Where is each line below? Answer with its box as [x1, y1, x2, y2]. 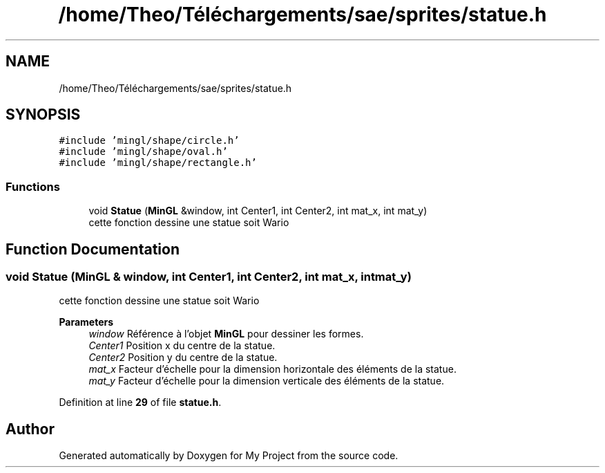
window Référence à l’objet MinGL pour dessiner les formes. [88, 328, 364, 340]
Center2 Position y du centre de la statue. [88, 351, 278, 364]
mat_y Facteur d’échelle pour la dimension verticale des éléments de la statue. [88, 375, 445, 387]
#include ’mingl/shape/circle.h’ [59, 135, 240, 147]
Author [6, 420, 55, 438]
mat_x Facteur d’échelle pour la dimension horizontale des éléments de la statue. [88, 363, 457, 375]
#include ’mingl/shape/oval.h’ [59, 146, 228, 158]
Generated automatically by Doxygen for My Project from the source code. [59, 449, 398, 462]
